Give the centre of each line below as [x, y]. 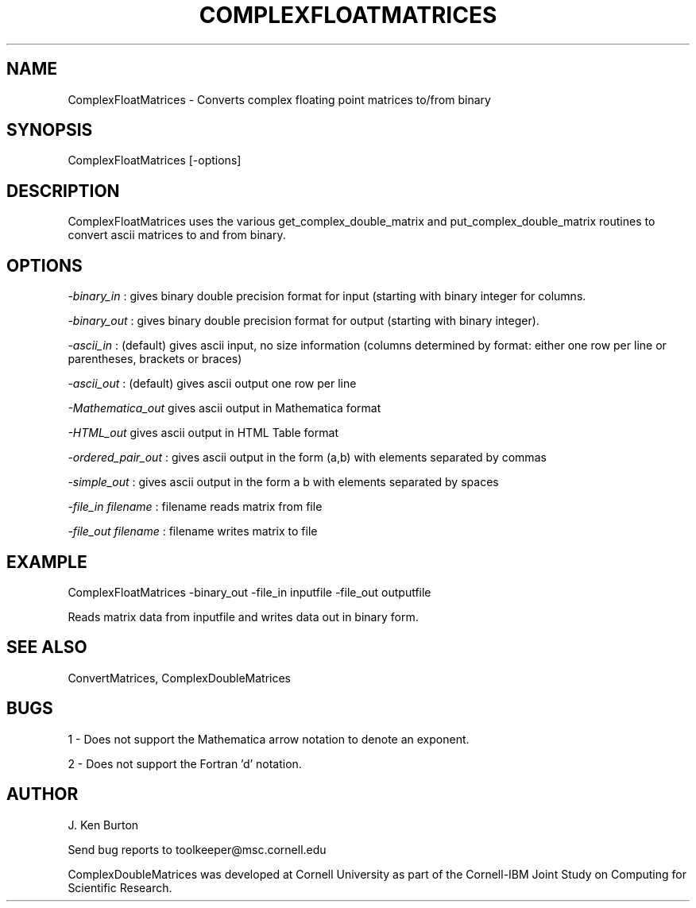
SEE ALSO [47, 647]
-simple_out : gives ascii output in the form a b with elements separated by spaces [283, 482]
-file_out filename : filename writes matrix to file [193, 531]
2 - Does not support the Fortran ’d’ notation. [185, 763]
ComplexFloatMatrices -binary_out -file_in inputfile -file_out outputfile [249, 592]
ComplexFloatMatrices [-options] [155, 160]
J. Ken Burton [103, 825]
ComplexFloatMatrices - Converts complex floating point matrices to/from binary [279, 99]
